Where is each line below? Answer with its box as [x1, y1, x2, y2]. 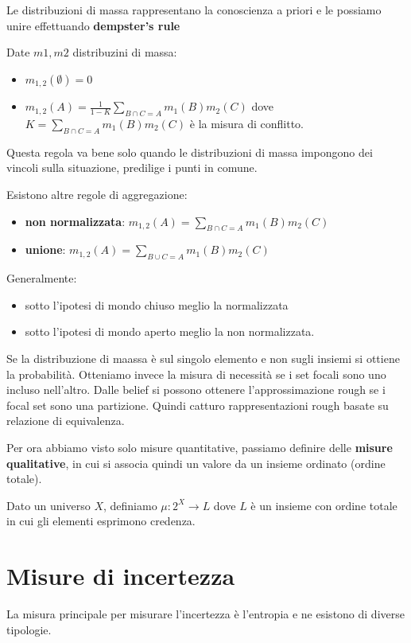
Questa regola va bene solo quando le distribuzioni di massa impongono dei [6, 143, 373, 160]
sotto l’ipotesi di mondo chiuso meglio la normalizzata [25, 296, 289, 313]
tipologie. [6, 621, 52, 637]
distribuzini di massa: [72, 44, 177, 60]
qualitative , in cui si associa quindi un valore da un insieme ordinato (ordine [6, 454, 386, 471]
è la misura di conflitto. [189, 115, 304, 132]
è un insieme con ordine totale [250, 497, 397, 513]
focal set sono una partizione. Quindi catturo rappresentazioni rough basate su [6, 396, 389, 413]
